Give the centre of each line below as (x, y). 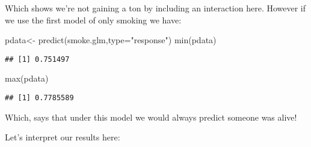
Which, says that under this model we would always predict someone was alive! (151, 117)
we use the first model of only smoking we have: (93, 19)
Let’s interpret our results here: (63, 137)
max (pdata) (27, 78)
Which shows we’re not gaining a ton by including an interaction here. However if (155, 8)
